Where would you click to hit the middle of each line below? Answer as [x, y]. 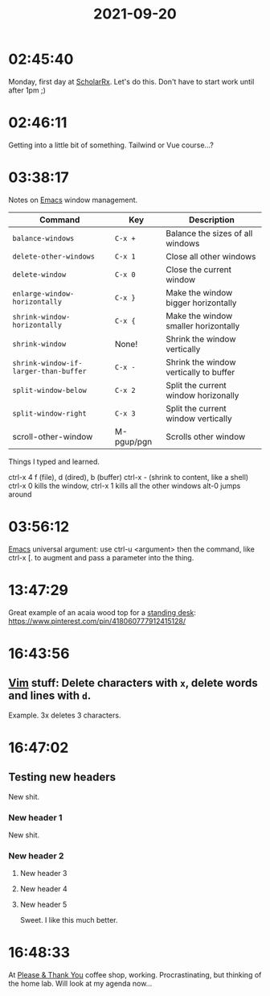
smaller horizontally [203, 325]
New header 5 [43, 905]
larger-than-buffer [49, 371]
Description [211, 220]
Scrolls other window [206, 436]
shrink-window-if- [47, 363]
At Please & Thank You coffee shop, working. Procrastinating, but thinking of [135, 975]
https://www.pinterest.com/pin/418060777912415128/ [97, 621]
